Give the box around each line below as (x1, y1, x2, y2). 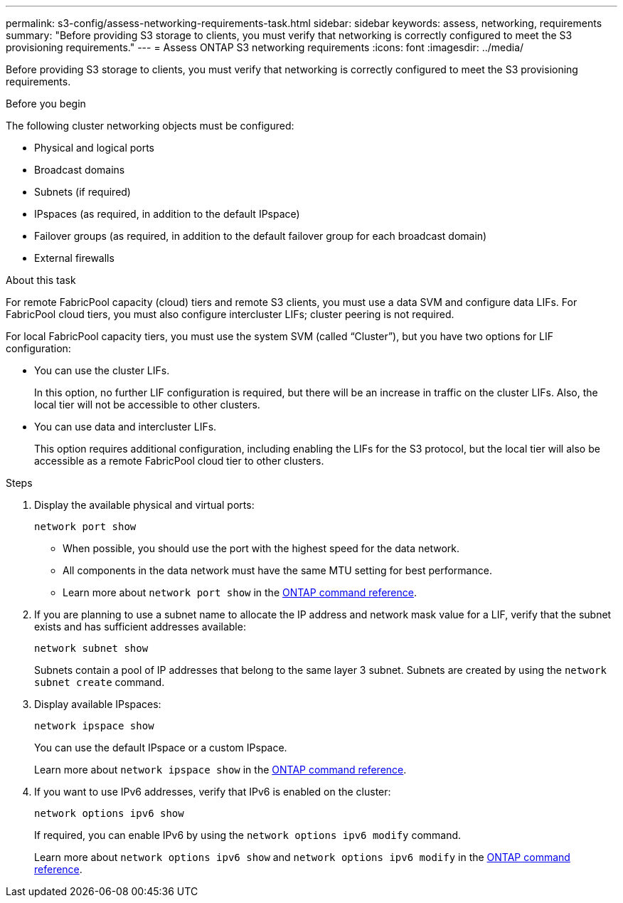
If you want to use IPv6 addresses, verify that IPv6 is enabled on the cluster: (34, 786, 391, 798)
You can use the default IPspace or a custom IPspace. (34, 741, 287, 754)
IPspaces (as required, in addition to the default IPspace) (34, 208, 300, 220)
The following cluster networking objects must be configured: (6, 120, 294, 132)
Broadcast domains (34, 164, 125, 176)
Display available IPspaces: (34, 698, 161, 710)
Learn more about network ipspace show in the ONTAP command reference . (34, 764, 407, 776)
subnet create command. (34, 676, 165, 688)
